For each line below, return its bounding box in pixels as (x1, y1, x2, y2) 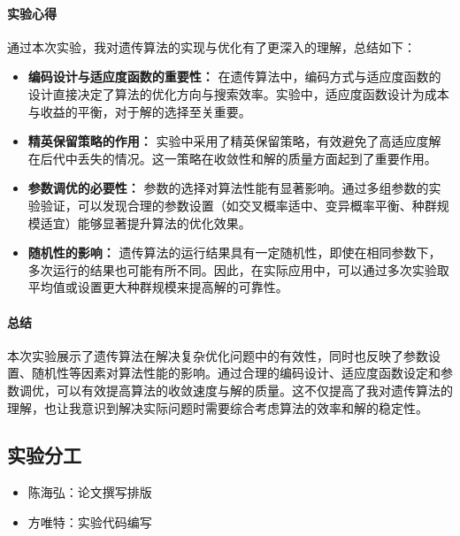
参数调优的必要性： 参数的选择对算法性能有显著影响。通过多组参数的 (27, 179, 429, 197)
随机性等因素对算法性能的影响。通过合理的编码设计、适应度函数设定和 (31, 364, 441, 382)
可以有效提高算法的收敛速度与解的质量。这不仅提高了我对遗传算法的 (56, 380, 453, 399)
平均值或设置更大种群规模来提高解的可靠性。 (27, 278, 288, 296)
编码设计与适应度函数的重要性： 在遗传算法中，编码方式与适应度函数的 (27, 67, 441, 86)
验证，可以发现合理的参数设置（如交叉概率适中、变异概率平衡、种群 (40, 195, 437, 214)
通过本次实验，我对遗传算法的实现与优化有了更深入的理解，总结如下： (7, 37, 416, 56)
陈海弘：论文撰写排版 (27, 483, 152, 502)
